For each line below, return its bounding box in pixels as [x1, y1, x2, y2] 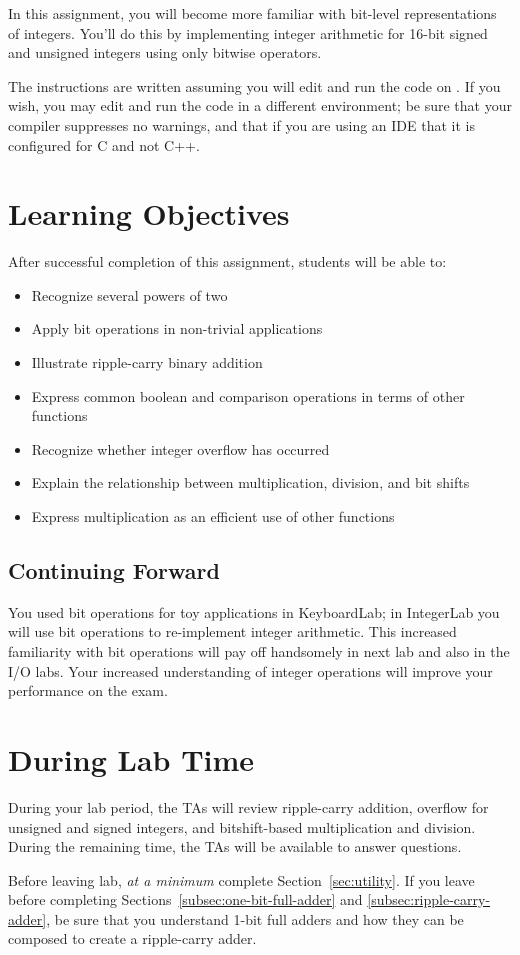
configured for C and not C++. [8, 134, 200, 155]
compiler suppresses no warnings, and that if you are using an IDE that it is [8, 114, 475, 135]
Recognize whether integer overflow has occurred [31, 438, 330, 459]
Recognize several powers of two [31, 284, 228, 305]
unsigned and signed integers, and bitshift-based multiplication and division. [8, 816, 476, 837]
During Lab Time [8, 738, 255, 779]
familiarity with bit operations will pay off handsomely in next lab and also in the [8, 641, 510, 662]
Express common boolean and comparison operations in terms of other [31, 385, 465, 406]
